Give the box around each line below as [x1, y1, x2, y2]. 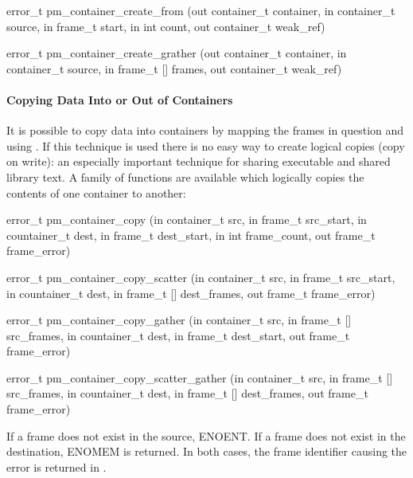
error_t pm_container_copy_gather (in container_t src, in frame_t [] [6, 311, 352, 328]
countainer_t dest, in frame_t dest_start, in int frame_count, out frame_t [6, 226, 376, 243]
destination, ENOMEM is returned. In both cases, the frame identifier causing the [6, 443, 407, 460]
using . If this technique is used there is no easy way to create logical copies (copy [6, 137, 405, 154]
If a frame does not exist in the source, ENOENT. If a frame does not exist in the [6, 427, 406, 444]
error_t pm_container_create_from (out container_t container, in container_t [6, 2, 395, 18]
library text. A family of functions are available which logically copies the [6, 168, 364, 185]
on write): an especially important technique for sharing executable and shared [6, 153, 391, 170]
